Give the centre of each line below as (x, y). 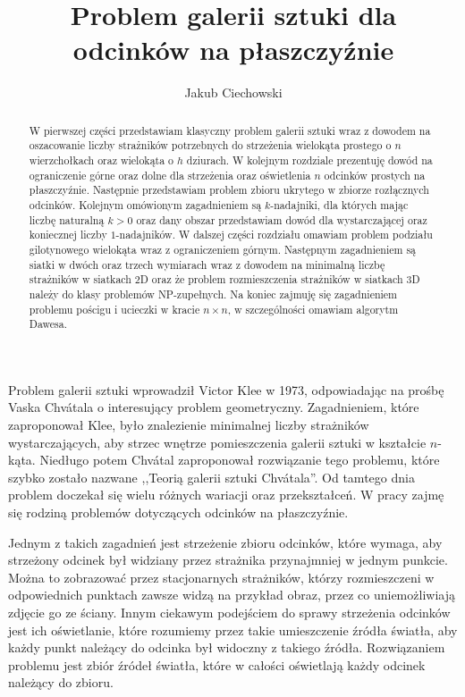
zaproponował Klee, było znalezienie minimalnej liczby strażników (189, 425)
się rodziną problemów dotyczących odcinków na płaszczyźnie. (178, 512)
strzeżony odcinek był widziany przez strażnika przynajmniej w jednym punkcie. (228, 560)
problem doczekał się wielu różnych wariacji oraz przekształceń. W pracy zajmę (226, 495)
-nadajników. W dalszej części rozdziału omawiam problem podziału (274, 235)
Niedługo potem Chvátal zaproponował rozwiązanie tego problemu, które (240, 460)
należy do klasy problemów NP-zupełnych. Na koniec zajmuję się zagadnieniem (213, 294)
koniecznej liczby (68, 235)
